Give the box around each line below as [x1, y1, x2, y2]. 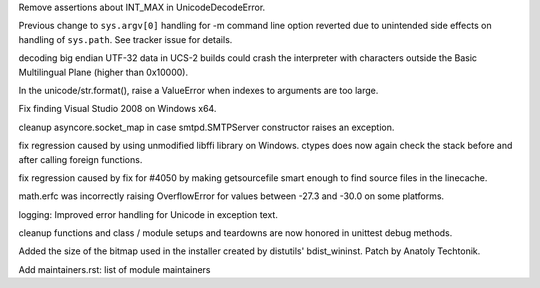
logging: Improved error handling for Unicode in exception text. [18, 208, 279, 220]
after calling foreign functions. [18, 153, 143, 165]
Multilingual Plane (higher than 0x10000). [18, 66, 189, 78]
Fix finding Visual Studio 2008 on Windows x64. [18, 103, 217, 115]
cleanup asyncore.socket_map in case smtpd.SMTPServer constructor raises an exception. [18, 121, 395, 133]
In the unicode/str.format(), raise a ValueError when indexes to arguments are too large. [18, 84, 379, 96]
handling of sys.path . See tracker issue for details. [18, 33, 233, 45]
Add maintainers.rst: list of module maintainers [18, 263, 211, 275]
